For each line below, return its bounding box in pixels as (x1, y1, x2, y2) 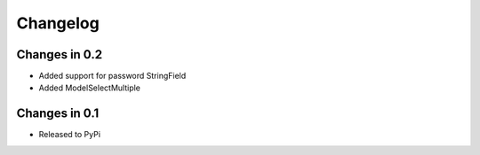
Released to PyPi (38, 129, 101, 140)
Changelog (16, 13, 100, 33)
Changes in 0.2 (16, 47, 102, 62)
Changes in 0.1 (16, 106, 100, 121)
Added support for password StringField (38, 71, 187, 81)
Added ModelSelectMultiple (38, 82, 141, 93)
